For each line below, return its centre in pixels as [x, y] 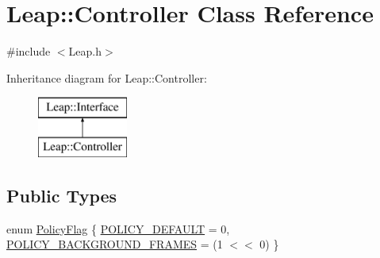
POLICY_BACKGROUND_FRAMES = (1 [115, 244]
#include [29, 51]
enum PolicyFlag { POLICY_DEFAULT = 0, [118, 228]
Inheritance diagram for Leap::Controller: [107, 77]
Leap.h [85, 51]
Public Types [62, 195]
